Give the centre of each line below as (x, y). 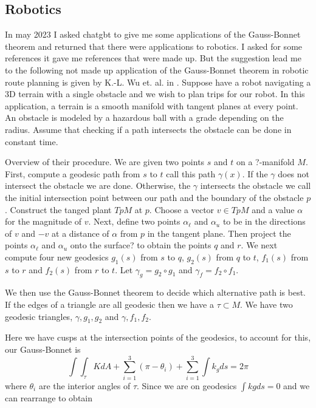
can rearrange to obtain (49, 397)
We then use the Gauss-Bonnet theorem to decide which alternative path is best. (155, 292)
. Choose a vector (182, 209)
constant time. (32, 141)
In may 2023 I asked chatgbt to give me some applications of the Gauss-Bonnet (153, 34)
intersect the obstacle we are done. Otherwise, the (98, 185)
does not (294, 173)
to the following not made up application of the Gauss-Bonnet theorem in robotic (157, 70)
